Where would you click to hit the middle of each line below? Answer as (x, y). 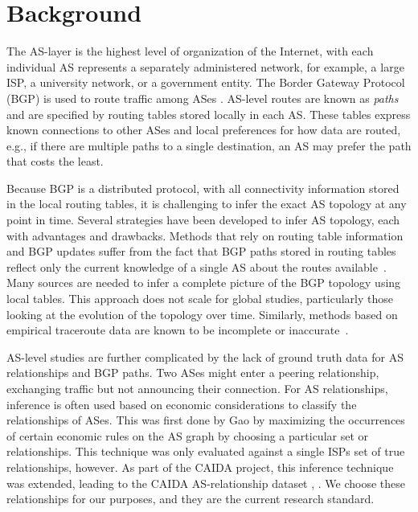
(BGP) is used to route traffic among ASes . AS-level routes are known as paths (203, 98)
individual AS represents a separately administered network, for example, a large (205, 66)
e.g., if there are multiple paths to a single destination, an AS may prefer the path (209, 145)
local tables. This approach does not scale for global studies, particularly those (200, 299)
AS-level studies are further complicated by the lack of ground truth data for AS (205, 356)
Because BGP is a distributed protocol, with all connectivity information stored (203, 188)
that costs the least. (55, 161)
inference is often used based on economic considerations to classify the (182, 404)
